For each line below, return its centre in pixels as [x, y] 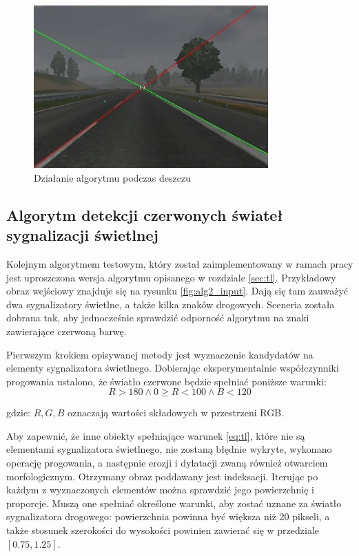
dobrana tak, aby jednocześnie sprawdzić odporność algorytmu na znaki [158, 318]
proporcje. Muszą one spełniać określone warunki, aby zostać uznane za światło [174, 503]
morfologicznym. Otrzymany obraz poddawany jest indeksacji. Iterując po [162, 476]
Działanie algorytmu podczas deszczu [112, 177]
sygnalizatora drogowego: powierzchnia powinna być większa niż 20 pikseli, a [168, 516]
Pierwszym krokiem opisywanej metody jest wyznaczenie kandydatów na [160, 354]
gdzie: [18, 413]
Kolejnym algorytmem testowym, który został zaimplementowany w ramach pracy [180, 263]
